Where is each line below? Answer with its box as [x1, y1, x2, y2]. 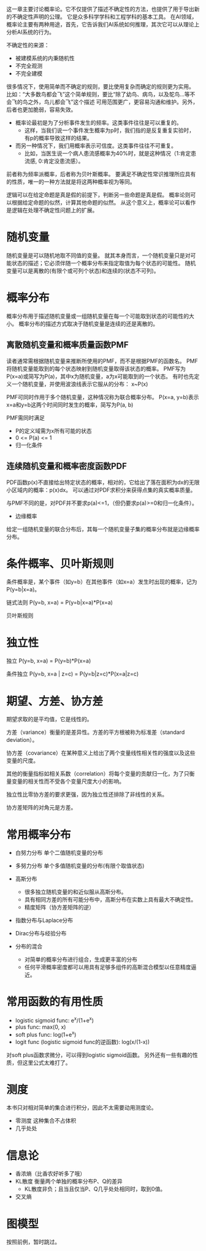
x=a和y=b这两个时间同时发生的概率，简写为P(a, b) [6, 401, 134, 408]
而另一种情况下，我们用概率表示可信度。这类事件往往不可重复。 [15, 142, 177, 149]
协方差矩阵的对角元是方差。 [6, 804, 77, 811]
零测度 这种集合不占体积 [15, 1117, 77, 1124]
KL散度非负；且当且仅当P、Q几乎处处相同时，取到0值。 [24, 1185, 166, 1193]
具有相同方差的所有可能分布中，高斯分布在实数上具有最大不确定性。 [24, 896, 197, 903]
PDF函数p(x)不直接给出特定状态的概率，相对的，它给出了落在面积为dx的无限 [6, 478, 200, 486]
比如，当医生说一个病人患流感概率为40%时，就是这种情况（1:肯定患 [24, 150, 196, 157]
